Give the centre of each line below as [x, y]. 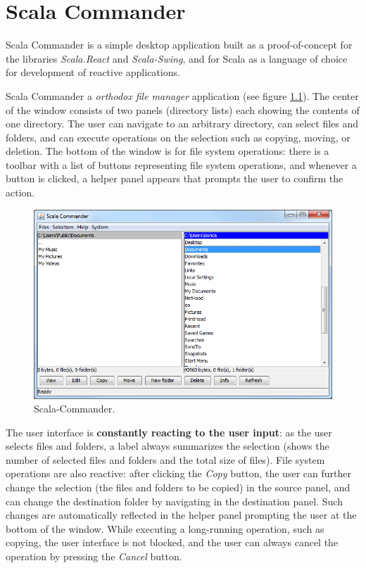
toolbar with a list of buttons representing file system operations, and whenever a [181, 164]
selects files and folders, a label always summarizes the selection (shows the [168, 446]
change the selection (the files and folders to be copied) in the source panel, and [178, 487]
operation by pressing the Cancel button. [94, 556]
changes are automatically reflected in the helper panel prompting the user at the [181, 515]
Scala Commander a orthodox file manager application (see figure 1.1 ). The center [182, 95]
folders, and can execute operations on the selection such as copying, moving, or [178, 137]
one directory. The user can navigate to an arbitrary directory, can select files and [182, 124]
